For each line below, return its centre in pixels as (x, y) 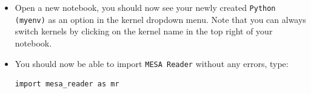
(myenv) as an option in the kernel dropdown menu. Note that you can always (160, 19)
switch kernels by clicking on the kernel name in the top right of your (144, 31)
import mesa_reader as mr (67, 84)
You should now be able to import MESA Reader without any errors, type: (152, 63)
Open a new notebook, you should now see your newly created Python (145, 7)
